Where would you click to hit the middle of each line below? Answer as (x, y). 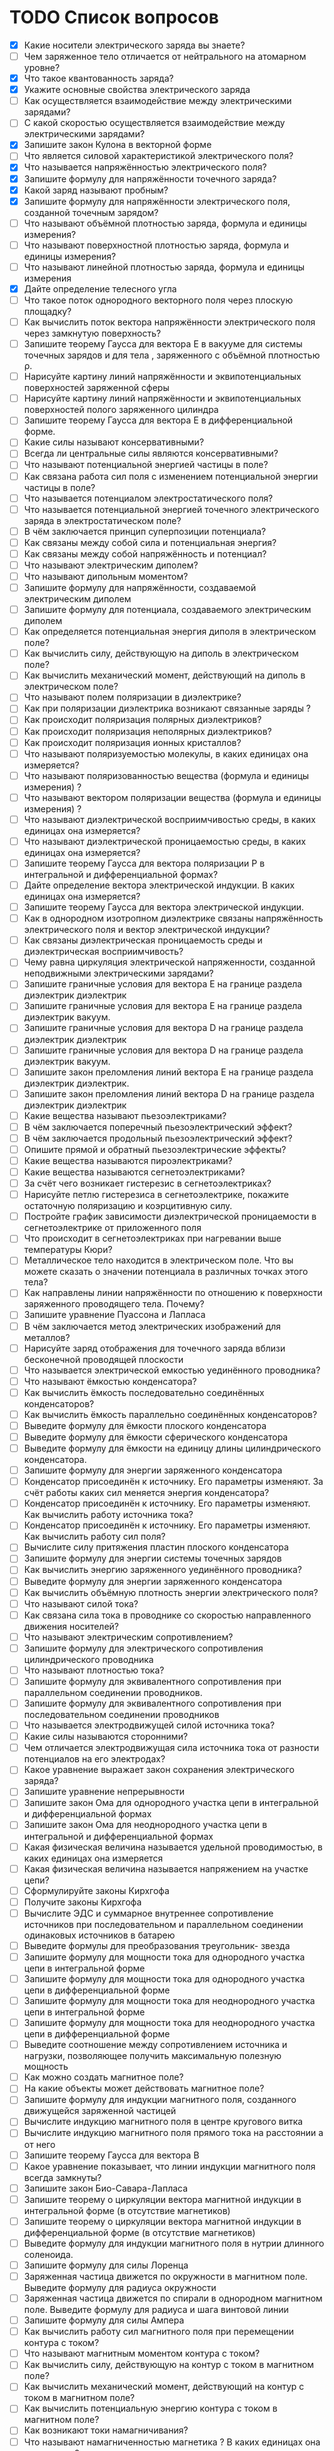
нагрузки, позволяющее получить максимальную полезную (152, 2056)
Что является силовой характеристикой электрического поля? (158, 156)
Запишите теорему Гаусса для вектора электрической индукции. (164, 907)
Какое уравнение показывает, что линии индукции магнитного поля (169, 2166)
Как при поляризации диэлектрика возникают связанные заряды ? (167, 708)
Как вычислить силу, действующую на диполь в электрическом (161, 653)
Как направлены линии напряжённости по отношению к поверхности (173, 1293)
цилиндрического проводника (88, 1659)
